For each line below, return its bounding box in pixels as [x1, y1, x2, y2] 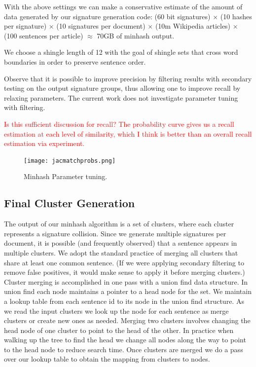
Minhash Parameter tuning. [24, 171, 108, 182]
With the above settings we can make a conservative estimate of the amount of [4, 1, 243, 11]
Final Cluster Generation [4, 195, 135, 211]
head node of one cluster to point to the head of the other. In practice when [4, 325, 234, 335]
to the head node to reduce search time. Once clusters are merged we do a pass [4, 344, 243, 354]
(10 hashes [220, 11, 252, 21]
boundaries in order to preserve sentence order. [4, 56, 146, 67]
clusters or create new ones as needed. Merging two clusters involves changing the [4, 315, 251, 326]
